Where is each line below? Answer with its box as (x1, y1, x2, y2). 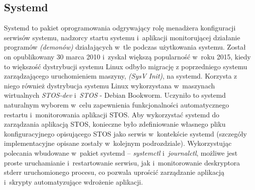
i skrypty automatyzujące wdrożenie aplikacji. (4, 176, 143, 187)
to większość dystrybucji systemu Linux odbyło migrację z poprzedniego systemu (4, 61, 248, 71)
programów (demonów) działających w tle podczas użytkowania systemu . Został (4, 42, 246, 52)
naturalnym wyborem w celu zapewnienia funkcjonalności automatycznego (4, 99, 229, 109)
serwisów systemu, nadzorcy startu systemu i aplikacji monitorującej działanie (4, 32, 240, 42)
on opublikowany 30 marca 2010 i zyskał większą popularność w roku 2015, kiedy (4, 51, 251, 61)
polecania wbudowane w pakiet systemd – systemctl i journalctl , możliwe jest (4, 147, 238, 158)
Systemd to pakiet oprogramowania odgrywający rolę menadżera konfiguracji (4, 23, 236, 33)
